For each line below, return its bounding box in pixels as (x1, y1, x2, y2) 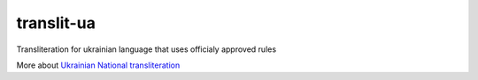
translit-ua (16, 13, 96, 33)
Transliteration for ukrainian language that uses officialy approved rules (16, 44, 277, 55)
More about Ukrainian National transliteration (16, 60, 181, 70)
